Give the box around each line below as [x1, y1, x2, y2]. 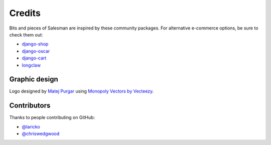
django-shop [22, 41, 49, 47]
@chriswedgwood [22, 130, 60, 137]
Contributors [9, 101, 51, 110]
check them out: [9, 31, 43, 37]
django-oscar [22, 48, 50, 54]
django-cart [22, 55, 47, 61]
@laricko [22, 123, 40, 129]
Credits [9, 7, 41, 18]
